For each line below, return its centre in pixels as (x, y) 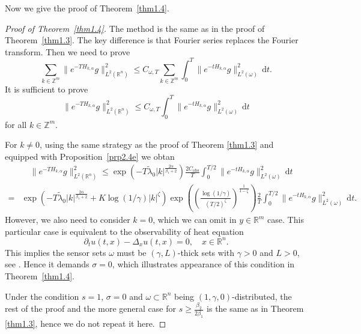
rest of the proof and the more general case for (90, 308)
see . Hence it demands (47, 264)
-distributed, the (262, 296)
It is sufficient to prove (47, 89)
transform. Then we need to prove (68, 51)
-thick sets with (206, 252)
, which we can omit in (195, 220)
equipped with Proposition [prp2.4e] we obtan (90, 156)
